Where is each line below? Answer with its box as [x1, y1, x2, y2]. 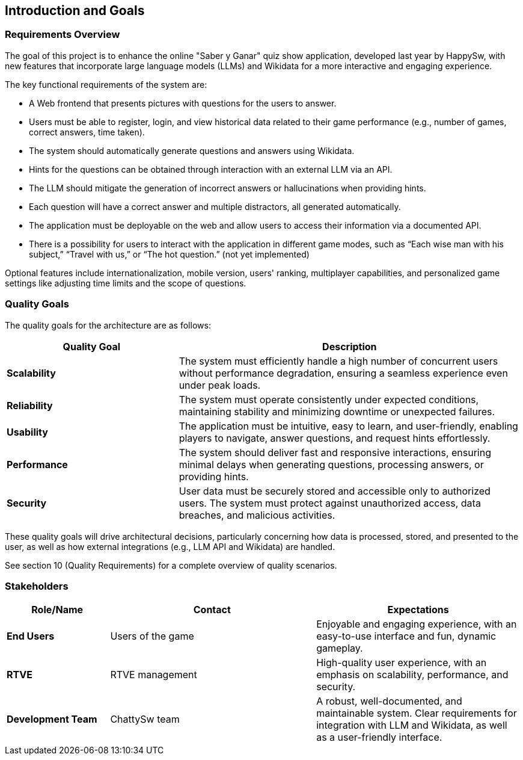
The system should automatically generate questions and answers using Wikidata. [29, 145, 355, 156]
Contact [193, 604, 231, 616]
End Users [7, 630, 55, 643]
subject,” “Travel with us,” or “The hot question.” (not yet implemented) [29, 249, 310, 259]
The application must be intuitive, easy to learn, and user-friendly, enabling [179, 419, 518, 432]
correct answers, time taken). [29, 126, 145, 137]
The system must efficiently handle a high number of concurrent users [179, 354, 498, 367]
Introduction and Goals [5, 3, 145, 18]
